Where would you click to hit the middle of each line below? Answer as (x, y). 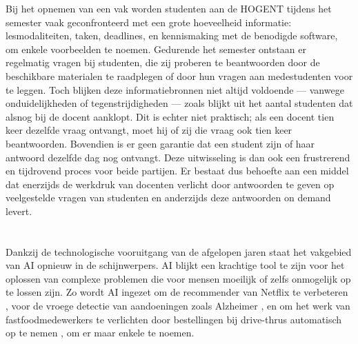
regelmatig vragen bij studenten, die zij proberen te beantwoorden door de (163, 62)
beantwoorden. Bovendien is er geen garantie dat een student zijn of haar (160, 143)
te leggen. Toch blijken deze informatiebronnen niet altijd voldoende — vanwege (175, 89)
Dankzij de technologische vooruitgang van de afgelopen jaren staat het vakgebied (179, 251)
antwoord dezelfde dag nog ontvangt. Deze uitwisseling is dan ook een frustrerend (178, 157)
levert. (19, 211)
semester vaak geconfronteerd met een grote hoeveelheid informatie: (149, 22)
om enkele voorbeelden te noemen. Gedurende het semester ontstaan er (156, 49)
